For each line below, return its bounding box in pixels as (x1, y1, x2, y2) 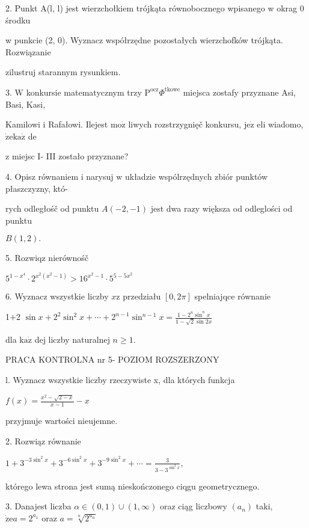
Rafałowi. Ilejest (48, 118, 108, 130)
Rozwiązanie (5, 45, 51, 58)
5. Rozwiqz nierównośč (5, 251, 88, 264)
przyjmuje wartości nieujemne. (5, 414, 118, 427)
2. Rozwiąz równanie (5, 434, 81, 447)
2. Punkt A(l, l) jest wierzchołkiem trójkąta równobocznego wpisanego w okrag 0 (5, 2, 304, 14)
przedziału (123, 290, 161, 302)
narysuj (86, 170, 114, 182)
